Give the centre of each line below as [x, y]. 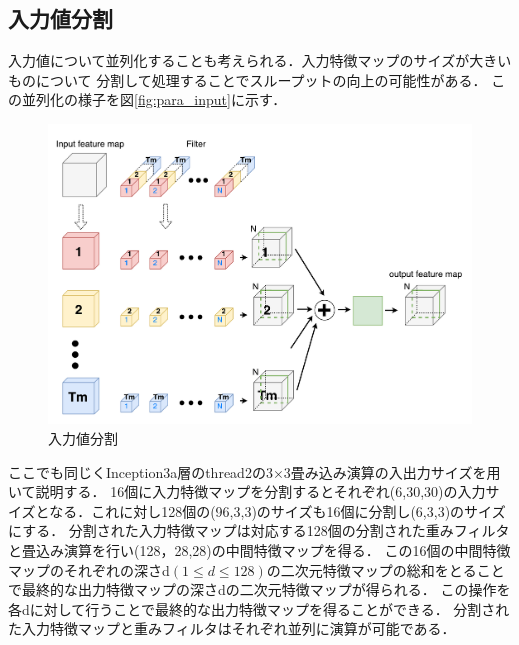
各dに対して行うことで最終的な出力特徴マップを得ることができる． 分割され [259, 608]
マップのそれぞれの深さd [89, 569]
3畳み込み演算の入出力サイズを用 [392, 471]
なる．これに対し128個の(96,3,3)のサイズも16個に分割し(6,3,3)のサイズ [277, 510]
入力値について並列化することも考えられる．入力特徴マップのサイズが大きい [260, 60]
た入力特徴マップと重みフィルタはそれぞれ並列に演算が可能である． [232, 628]
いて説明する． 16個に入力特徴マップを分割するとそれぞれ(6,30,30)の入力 [247, 491]
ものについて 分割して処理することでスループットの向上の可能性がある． [247, 79]
